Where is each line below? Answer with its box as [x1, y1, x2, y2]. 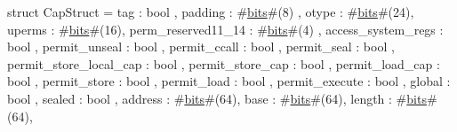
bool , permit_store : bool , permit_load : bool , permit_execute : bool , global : [7, 72, 451, 90]
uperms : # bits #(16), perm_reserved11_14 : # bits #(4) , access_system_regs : [7, 19, 444, 38]
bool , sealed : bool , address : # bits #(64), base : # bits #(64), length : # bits [7, 89, 427, 107]
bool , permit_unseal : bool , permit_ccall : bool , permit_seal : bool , [7, 37, 395, 56]
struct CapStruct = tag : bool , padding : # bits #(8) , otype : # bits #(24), [7, 3, 414, 20]
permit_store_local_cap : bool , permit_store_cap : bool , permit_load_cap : [7, 54, 440, 73]
